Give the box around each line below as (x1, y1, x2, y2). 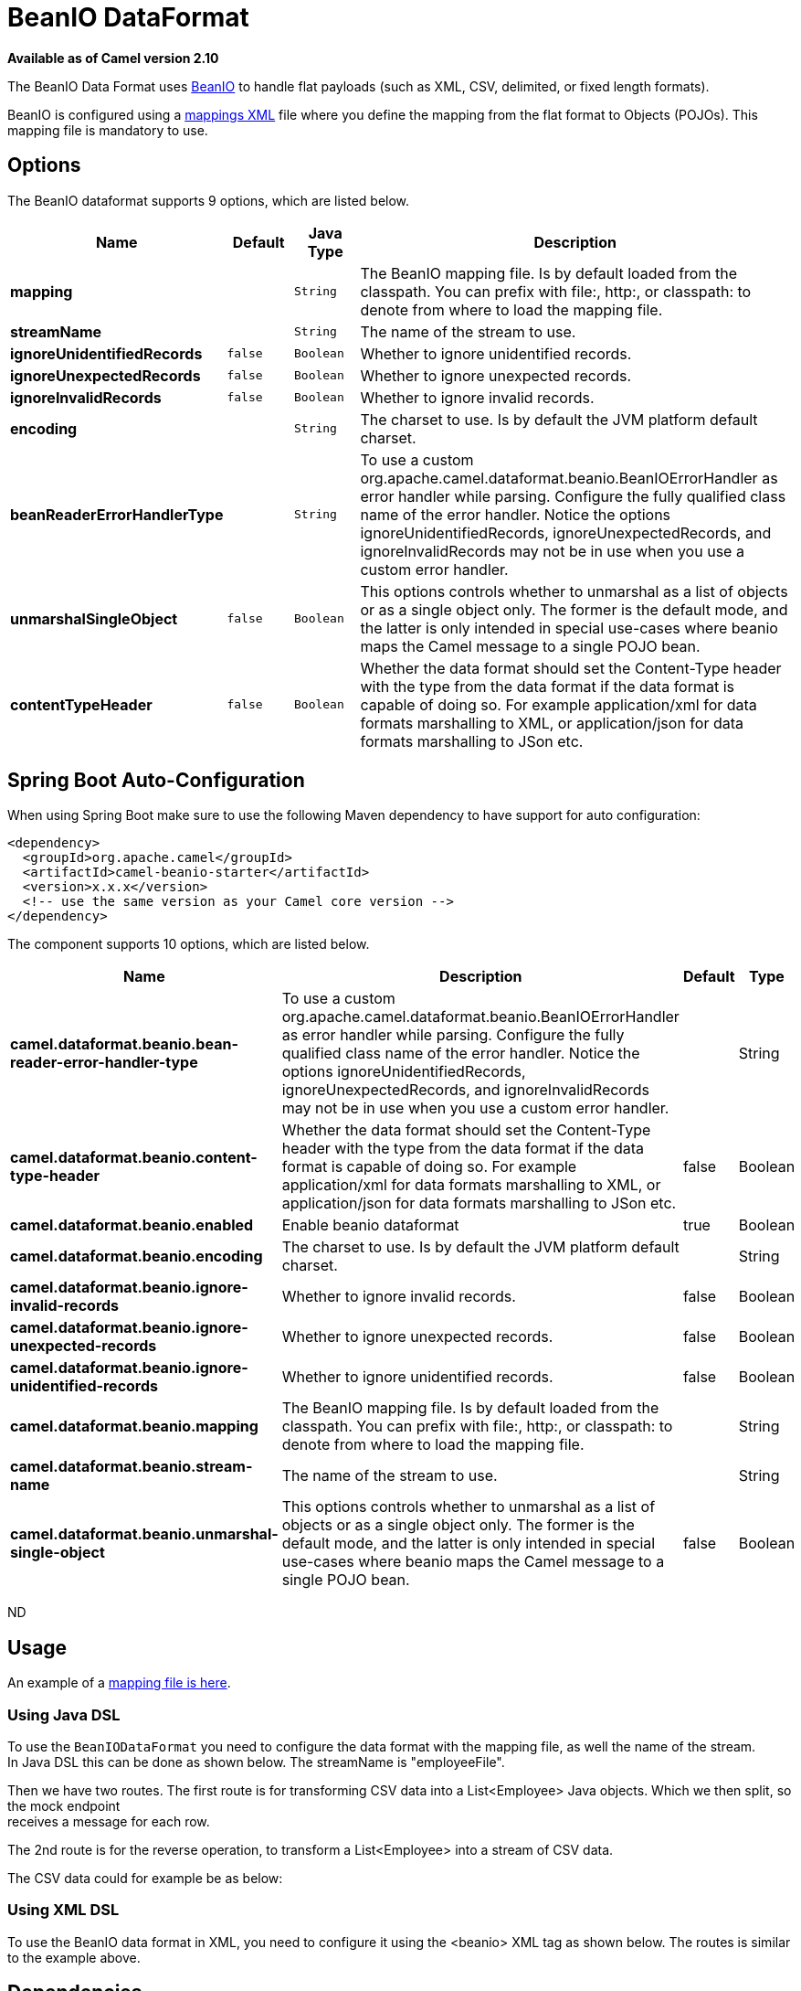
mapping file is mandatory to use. (7, 122, 208, 138)
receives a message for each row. (7, 1814, 210, 1830)
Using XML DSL (7, 1900, 120, 1920)
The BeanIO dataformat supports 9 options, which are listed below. (7, 192, 410, 208)
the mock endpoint (7, 1798, 121, 1815)
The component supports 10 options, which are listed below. (7, 936, 370, 953)
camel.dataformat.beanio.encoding (10, 1247, 263, 1266)
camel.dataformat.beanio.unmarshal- (10, 1525, 279, 1544)
